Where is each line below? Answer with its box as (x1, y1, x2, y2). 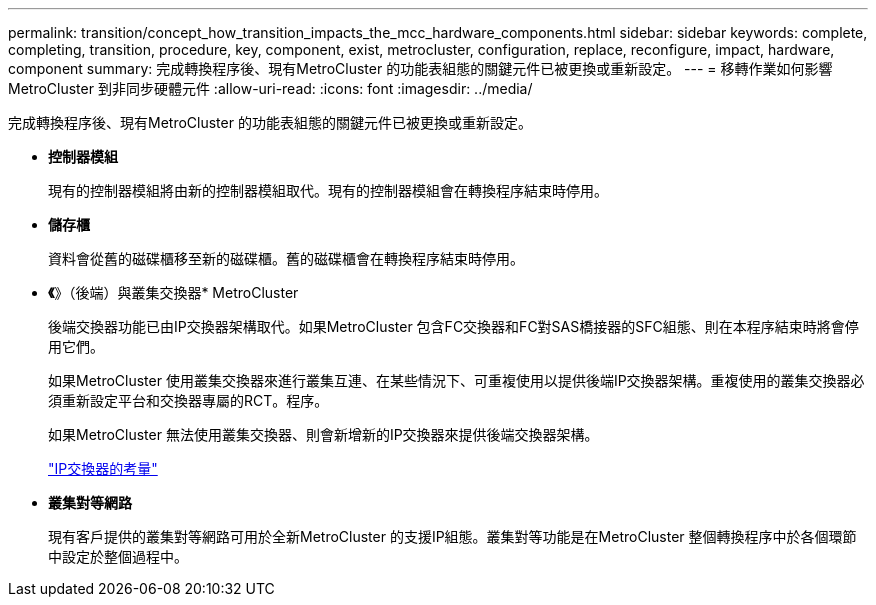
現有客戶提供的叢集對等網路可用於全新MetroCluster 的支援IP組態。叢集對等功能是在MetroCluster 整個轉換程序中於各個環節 (48, 528, 857, 545)
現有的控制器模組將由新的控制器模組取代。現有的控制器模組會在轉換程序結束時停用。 (48, 182, 608, 199)
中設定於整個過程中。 (48, 548, 188, 565)
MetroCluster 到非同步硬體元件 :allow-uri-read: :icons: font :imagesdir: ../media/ (8, 80, 533, 97)
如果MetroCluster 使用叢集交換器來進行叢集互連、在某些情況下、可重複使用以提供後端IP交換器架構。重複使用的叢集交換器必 (48, 372, 865, 389)
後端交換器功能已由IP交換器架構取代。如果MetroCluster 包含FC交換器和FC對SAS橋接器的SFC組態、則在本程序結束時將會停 (48, 318, 859, 335)
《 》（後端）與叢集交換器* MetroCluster (48, 284, 299, 301)
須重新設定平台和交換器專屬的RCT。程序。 (48, 392, 329, 409)
